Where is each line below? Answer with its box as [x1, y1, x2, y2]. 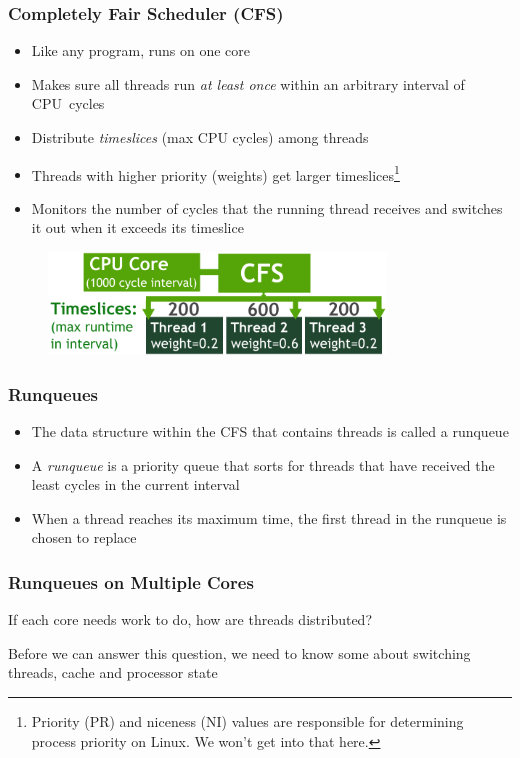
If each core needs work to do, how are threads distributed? [8, 609, 373, 630]
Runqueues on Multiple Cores [8, 569, 254, 594]
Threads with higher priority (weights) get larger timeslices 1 [31, 161, 400, 185]
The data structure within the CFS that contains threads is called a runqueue [31, 420, 509, 441]
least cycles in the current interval [31, 474, 240, 495]
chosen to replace [31, 527, 137, 548]
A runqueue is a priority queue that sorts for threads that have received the [31, 454, 495, 475]
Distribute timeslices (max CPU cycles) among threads [31, 127, 369, 147]
